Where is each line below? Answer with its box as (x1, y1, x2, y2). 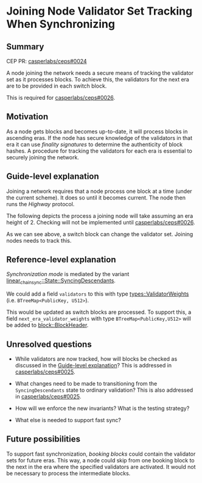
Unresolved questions (6, 339, 92, 349)
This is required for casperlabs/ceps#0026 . (6, 94, 116, 101)
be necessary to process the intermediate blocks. (6, 470, 131, 477)
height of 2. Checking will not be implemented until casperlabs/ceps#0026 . (6, 218, 195, 226)
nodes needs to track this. (6, 237, 72, 244)
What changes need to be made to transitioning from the (15, 380, 158, 387)
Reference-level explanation (6, 254, 116, 265)
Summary (6, 41, 44, 52)
